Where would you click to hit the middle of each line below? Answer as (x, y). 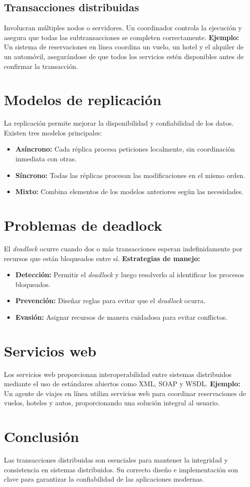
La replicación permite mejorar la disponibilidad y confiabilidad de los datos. (119, 123)
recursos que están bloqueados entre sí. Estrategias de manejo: (102, 258)
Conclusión (42, 436)
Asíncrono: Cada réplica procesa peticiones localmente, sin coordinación (125, 149)
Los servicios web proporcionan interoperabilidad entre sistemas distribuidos (118, 374)
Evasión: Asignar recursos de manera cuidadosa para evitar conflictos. (121, 317)
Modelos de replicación (83, 100)
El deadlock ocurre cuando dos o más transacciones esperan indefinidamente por (123, 248)
